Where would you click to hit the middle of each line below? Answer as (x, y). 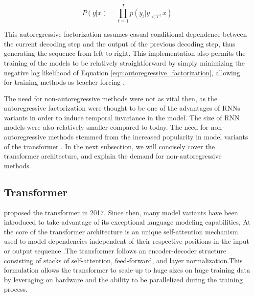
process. (16, 289)
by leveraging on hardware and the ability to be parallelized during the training (123, 279)
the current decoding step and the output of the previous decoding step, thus (120, 43)
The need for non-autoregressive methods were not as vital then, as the (111, 98)
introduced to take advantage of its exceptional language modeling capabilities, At (127, 222)
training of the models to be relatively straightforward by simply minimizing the (125, 62)
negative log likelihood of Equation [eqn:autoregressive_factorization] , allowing (122, 72)
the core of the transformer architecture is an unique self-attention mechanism (121, 231)
